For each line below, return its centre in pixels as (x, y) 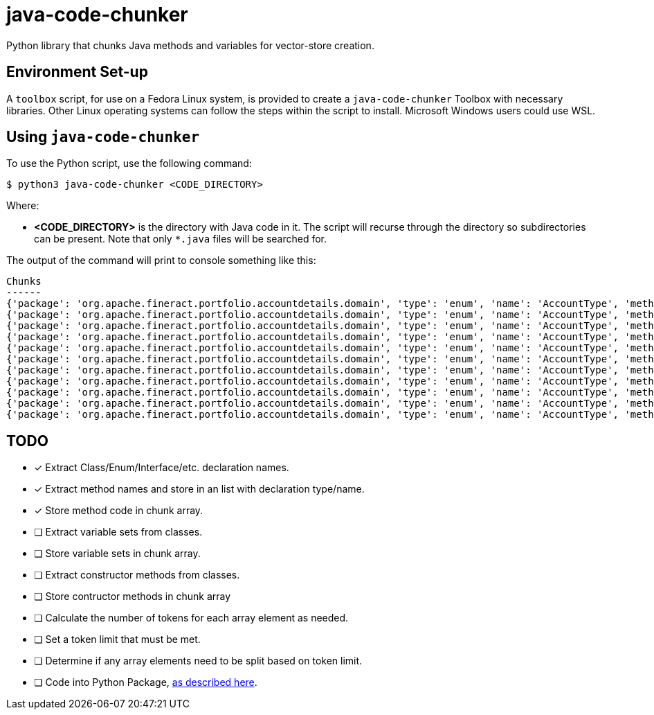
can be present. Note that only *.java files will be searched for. (181, 239)
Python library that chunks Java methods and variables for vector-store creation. (190, 45)
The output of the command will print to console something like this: (161, 261)
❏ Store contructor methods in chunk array (133, 597)
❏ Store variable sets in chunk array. (117, 554)
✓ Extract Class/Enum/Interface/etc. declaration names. (162, 468)
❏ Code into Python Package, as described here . (146, 682)
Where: (23, 206)
